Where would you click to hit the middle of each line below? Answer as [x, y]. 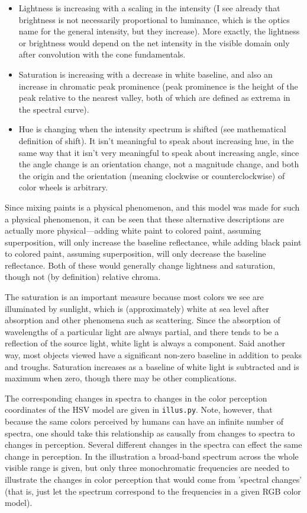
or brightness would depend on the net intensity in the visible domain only [154, 42]
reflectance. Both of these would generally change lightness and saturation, [140, 265]
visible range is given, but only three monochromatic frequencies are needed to [147, 468]
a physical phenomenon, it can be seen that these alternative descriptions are [145, 219]
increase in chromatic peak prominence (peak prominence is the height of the [158, 86]
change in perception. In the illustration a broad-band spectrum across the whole [152, 456]
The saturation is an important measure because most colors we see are [134, 297]
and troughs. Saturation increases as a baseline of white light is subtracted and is [152, 366]
